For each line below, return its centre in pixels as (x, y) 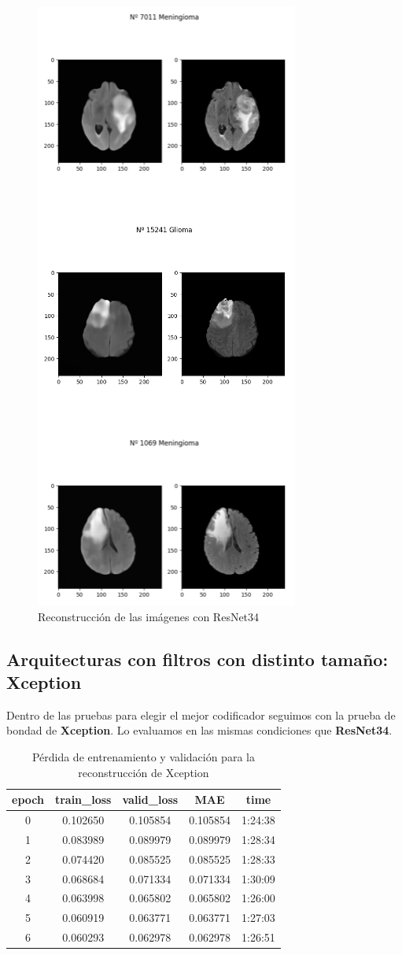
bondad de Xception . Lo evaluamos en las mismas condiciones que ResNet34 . (199, 730)
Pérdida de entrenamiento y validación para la (143, 756)
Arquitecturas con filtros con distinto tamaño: (197, 659)
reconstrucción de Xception (144, 772)
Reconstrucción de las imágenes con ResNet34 (149, 616)
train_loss (83, 800)
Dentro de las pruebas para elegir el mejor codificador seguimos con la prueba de (201, 714)
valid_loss (150, 800)
